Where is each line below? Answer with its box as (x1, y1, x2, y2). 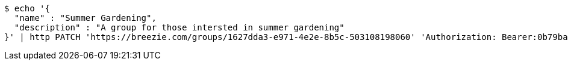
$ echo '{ (4, 4, 50, 13)
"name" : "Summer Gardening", (14, 13, 157, 23)
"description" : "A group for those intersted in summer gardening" (14, 23, 345, 32)
